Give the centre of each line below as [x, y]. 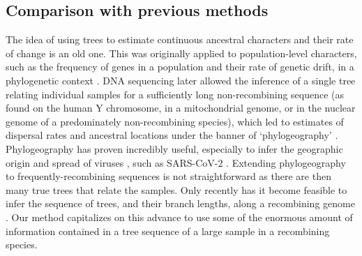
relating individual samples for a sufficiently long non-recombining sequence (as [175, 94]
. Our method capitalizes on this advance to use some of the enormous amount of [179, 217]
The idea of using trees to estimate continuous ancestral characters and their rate [180, 39]
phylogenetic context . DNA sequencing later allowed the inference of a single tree [181, 80]
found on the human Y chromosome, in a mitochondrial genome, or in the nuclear [181, 108]
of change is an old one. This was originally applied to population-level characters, [181, 53]
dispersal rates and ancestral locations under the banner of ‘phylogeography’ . [172, 135]
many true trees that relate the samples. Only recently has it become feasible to [176, 189]
